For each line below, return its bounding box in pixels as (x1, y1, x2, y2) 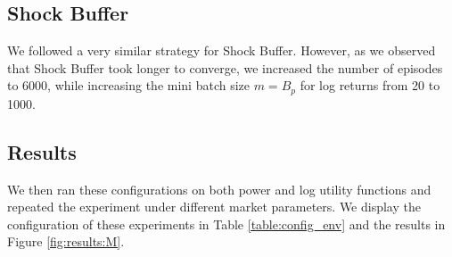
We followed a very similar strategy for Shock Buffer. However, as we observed (7, 41, 436, 60)
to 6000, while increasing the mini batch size (7, 76, 251, 95)
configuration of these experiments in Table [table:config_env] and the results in (7, 214, 446, 233)
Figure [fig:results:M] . (7, 232, 125, 251)
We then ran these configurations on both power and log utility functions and (7, 179, 431, 198)
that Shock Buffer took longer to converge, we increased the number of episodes (7, 58, 443, 77)
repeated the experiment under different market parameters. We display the (7, 197, 421, 216)
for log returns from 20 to (300, 76, 440, 95)
